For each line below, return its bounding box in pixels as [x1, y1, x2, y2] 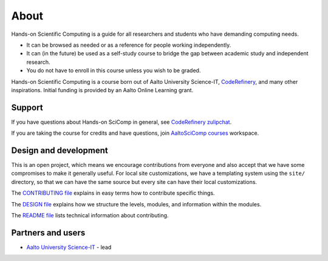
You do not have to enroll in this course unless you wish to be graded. [26, 67, 201, 74]
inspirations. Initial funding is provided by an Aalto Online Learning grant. [11, 86, 194, 93]
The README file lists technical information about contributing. [11, 212, 169, 219]
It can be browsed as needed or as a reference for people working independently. [26, 41, 231, 49]
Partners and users [11, 228, 86, 238]
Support [11, 102, 43, 112]
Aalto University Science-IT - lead [26, 243, 112, 251]
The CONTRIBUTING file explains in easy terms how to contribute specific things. [11, 189, 215, 197]
